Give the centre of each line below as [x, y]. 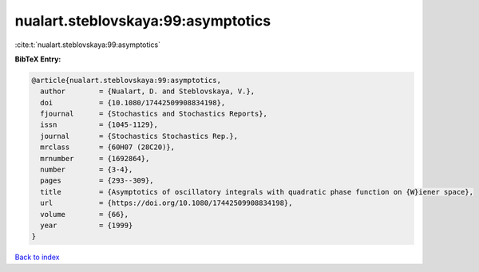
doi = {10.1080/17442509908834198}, [133, 102]
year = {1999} [87, 225]
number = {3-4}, [87, 170]
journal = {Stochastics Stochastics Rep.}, [139, 136]
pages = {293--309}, [97, 181]
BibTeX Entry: [38, 59]
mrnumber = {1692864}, [95, 158]
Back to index [37, 257]
